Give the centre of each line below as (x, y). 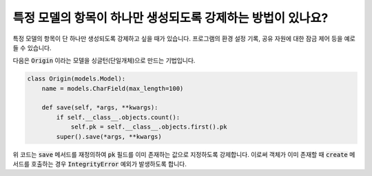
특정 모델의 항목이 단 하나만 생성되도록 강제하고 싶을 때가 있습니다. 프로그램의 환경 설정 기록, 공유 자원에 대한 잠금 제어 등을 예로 (184, 38)
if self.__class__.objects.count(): (118, 117)
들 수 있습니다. (32, 47)
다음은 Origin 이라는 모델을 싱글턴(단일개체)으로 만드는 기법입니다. (104, 60)
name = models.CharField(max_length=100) (113, 88)
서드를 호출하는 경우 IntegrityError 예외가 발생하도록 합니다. (100, 164)
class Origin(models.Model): (76, 79)
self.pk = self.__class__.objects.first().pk (149, 127)
